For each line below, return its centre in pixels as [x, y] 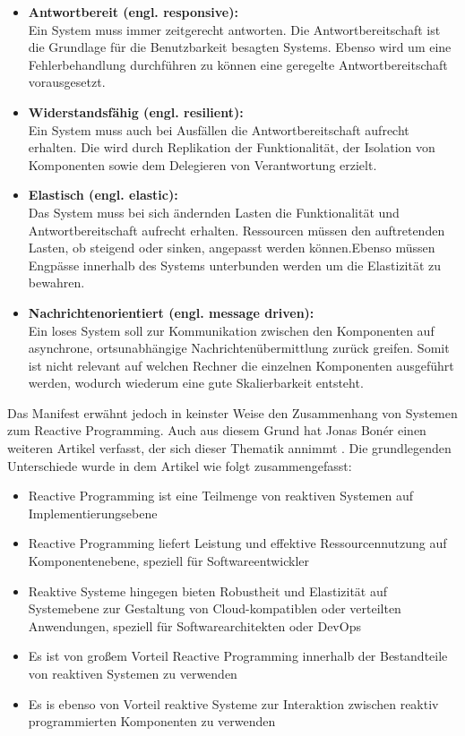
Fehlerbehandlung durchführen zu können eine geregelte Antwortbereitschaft [238, 64]
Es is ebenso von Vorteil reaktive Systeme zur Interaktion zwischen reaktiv [233, 703]
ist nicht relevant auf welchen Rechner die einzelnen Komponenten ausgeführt [241, 365]
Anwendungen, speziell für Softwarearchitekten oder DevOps [194, 625]
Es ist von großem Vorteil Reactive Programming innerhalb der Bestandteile [238, 656]
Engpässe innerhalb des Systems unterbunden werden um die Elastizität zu [235, 265]
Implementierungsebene [93, 513]
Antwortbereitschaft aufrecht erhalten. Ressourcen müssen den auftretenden [237, 230]
